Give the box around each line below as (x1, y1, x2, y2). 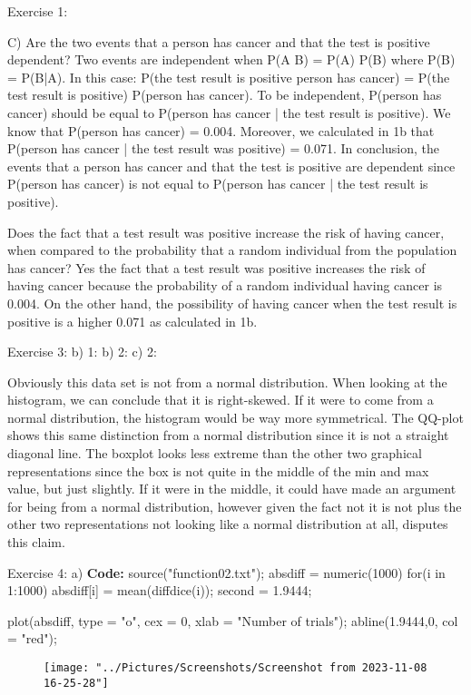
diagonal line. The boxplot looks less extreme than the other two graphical (7, 444, 422, 463)
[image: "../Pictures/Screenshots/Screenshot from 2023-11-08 (44, 661, 427, 674)
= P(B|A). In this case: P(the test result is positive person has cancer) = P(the (7, 67, 450, 86)
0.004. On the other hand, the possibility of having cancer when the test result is (7, 293, 457, 312)
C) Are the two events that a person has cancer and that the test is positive (7, 32, 430, 51)
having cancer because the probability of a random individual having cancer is (7, 276, 443, 295)
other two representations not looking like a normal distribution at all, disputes (7, 514, 448, 533)
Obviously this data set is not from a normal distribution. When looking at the (7, 372, 447, 391)
